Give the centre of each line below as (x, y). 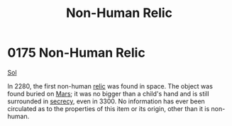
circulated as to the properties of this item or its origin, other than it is (109, 108)
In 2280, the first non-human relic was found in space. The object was (110, 86)
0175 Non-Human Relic (76, 53)
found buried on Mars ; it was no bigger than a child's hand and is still (108, 93)
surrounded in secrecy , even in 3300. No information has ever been (106, 101)
